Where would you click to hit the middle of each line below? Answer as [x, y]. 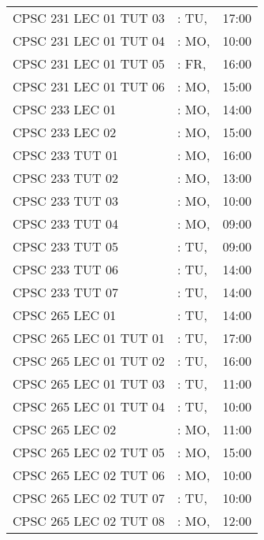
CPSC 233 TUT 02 [65, 178]
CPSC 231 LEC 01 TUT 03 [89, 18]
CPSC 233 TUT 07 [65, 292]
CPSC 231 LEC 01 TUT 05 [89, 63]
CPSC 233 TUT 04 [65, 223]
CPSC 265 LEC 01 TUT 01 [89, 338]
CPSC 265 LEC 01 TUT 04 [89, 406]
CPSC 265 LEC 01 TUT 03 [89, 384]
